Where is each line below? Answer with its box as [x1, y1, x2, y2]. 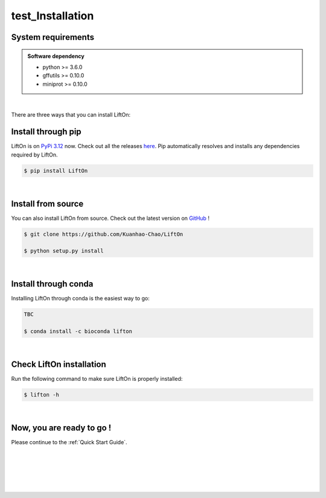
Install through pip [11, 127, 81, 137]
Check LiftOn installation [11, 359, 107, 369]
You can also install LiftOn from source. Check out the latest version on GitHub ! [11, 215, 209, 222]
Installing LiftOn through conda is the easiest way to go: [11, 295, 150, 302]
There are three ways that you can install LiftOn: [11, 111, 131, 118]
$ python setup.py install [24, 248, 104, 254]
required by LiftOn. [11, 151, 58, 158]
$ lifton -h [24, 391, 60, 398]
